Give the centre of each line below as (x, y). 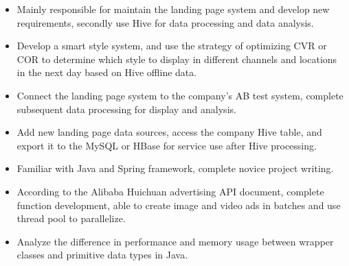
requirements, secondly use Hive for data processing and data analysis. (165, 22)
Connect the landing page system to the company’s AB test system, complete (180, 95)
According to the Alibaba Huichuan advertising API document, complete (170, 191)
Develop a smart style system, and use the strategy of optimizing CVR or (172, 46)
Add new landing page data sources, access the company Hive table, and (169, 132)
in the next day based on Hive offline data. (107, 72)
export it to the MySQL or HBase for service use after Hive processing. (167, 145)
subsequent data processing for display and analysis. (126, 109)
